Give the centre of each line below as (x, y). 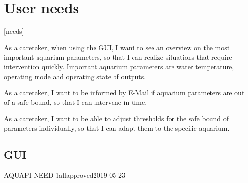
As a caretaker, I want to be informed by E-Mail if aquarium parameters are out (124, 92)
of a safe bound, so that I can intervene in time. (76, 102)
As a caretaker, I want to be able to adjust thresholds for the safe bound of (116, 118)
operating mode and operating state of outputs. (75, 76)
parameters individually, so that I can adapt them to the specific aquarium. (117, 128)
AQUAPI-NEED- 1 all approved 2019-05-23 (65, 174)
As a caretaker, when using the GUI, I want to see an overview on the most (117, 47)
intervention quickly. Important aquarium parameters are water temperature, (119, 66)
